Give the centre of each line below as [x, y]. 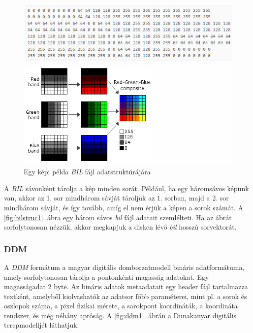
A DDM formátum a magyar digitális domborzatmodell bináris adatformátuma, [124, 267]
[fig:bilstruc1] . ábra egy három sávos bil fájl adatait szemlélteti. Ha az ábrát [118, 217]
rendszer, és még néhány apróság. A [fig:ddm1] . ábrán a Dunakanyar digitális [120, 315]
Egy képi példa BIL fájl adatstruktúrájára [87, 172]
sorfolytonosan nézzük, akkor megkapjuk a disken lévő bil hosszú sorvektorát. [120, 227]
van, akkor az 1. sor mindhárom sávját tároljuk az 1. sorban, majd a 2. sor [116, 198]
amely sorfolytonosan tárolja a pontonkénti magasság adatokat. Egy [107, 277]
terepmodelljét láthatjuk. [42, 325]
